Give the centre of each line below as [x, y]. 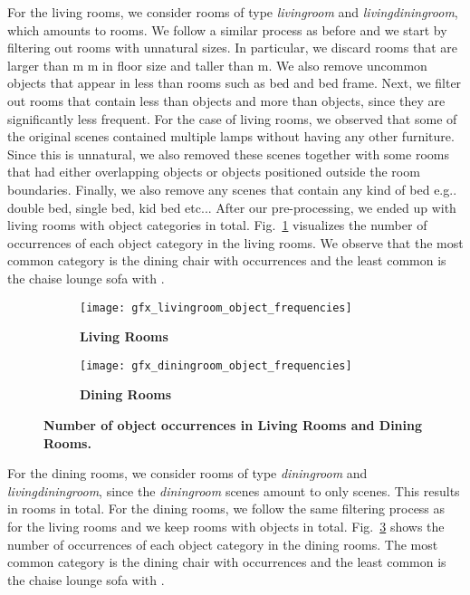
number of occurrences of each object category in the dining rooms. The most [223, 544]
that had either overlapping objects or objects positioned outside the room [214, 172]
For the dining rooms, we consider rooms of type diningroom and [187, 473]
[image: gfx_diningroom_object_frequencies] [216, 365]
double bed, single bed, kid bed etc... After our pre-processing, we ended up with [232, 207]
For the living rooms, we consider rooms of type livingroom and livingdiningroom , [233, 12]
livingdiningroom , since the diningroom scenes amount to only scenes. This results [234, 490]
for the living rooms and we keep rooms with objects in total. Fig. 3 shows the [226, 526]
